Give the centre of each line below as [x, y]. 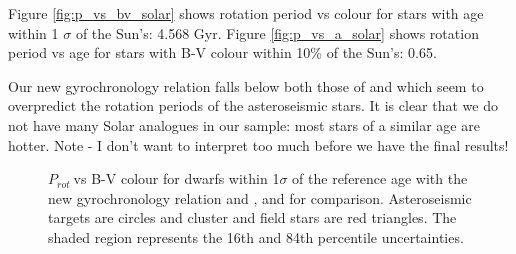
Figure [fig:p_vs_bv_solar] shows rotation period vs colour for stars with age [246, 13]
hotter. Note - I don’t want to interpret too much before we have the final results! [258, 144]
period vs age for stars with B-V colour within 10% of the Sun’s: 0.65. [222, 52]
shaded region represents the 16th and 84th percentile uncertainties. [256, 236]
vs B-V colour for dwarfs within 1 [176, 178]
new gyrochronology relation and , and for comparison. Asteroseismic [260, 197]
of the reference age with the [380, 178]
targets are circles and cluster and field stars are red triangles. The [252, 217]
